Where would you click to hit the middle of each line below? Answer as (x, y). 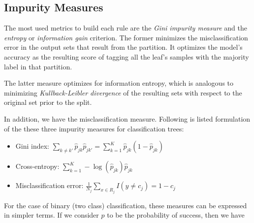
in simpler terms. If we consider (51, 215)
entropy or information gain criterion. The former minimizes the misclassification (126, 37)
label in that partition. (38, 66)
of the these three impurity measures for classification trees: (94, 128)
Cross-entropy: (37, 166)
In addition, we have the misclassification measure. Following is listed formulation (127, 118)
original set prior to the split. (48, 102)
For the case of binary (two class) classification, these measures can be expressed (126, 205)
